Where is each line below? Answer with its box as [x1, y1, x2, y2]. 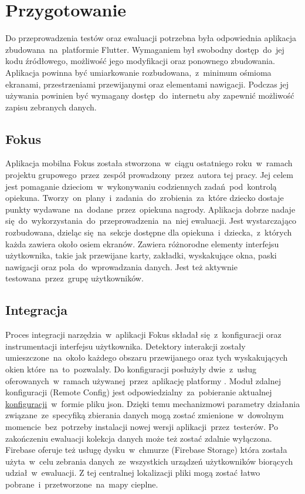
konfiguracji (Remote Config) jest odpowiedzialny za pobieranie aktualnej [5, 386, 272, 398]
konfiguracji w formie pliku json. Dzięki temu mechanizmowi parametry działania [5, 397, 300, 409]
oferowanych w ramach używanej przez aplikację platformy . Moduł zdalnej [5, 374, 281, 387]
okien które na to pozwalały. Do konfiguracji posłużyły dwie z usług [5, 363, 257, 375]
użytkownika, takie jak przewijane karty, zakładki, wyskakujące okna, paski [5, 249, 277, 261]
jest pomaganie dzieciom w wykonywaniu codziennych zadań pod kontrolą [5, 180, 277, 192]
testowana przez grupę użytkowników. [5, 272, 144, 284]
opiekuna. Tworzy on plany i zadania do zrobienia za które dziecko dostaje [5, 191, 284, 204]
